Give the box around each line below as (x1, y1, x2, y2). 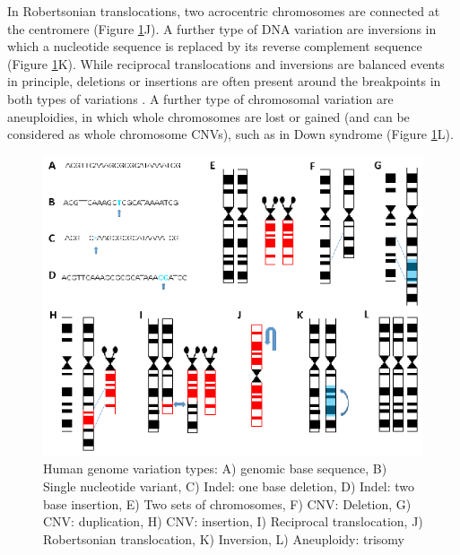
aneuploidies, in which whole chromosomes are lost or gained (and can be (7, 107, 410, 126)
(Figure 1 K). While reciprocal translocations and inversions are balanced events (7, 54, 445, 73)
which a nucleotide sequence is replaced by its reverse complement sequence (7, 37, 422, 56)
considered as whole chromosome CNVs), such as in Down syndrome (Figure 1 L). (7, 125, 454, 143)
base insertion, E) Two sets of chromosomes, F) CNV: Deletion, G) (43, 494, 412, 513)
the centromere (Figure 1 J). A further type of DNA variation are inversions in (7, 19, 437, 38)
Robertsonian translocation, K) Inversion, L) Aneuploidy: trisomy (43, 529, 405, 548)
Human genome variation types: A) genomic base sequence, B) (43, 459, 387, 478)
